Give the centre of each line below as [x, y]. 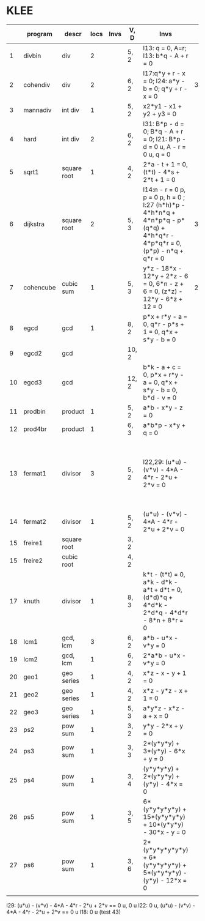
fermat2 [35, 521]
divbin [32, 56]
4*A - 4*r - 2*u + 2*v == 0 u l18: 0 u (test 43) [63, 912]
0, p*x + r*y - [164, 375]
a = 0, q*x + [160, 382]
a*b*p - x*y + [164, 425]
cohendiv [37, 84]
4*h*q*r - [159, 235]
